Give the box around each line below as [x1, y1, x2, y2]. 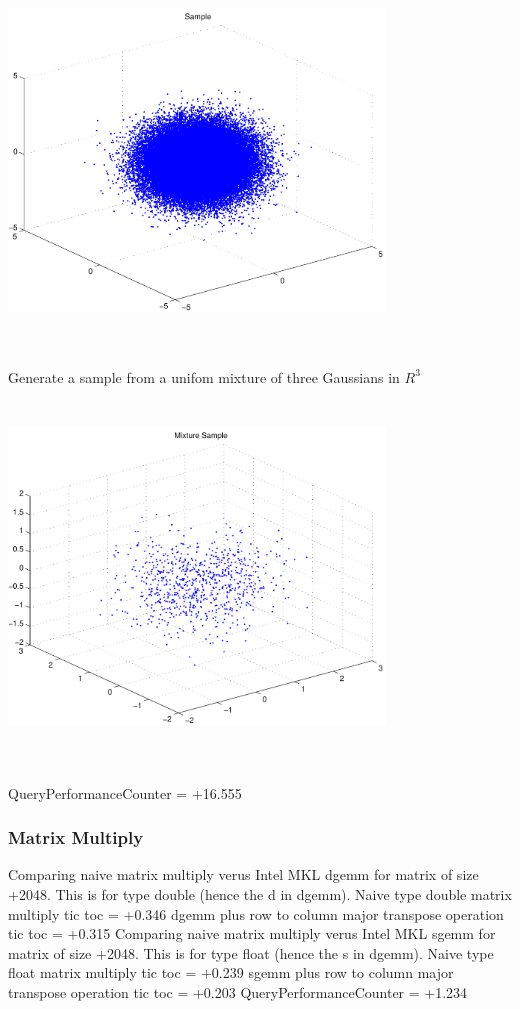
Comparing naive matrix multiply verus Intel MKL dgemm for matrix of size [8, 864, 479, 885]
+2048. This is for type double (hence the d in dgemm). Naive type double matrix [8, 884, 512, 905]
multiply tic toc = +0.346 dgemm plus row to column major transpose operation [8, 903, 504, 924]
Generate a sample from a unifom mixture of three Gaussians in [8, 366, 400, 387]
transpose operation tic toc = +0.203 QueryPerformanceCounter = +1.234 [8, 982, 468, 1003]
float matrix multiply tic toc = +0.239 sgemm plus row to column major [8, 962, 454, 983]
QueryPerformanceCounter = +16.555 [8, 782, 242, 803]
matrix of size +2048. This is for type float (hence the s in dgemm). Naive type [8, 942, 494, 963]
